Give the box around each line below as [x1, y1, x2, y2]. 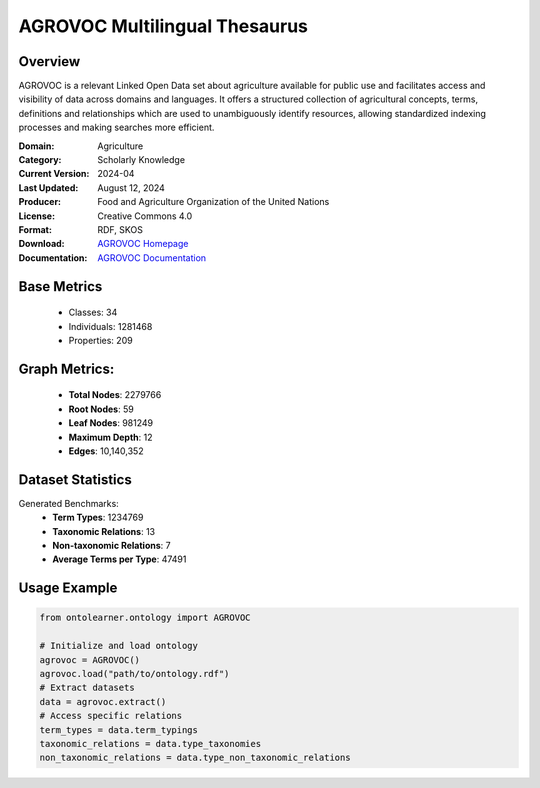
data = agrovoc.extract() [39, 696, 167, 707]
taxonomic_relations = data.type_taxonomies [39, 738, 262, 749]
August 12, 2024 [97, 181, 165, 194]
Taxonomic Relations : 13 [52, 525, 155, 537]
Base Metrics [18, 278, 103, 295]
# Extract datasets [39, 682, 135, 694]
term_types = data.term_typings [39, 724, 199, 735]
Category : [18, 154, 62, 166]
